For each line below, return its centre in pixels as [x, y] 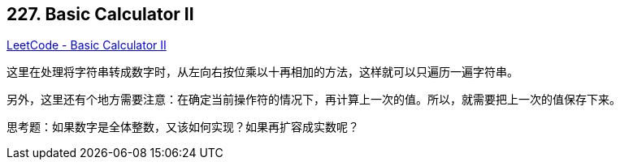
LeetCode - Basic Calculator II [87, 45]
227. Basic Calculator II [100, 14]
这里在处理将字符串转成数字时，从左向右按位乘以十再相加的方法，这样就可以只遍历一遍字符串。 [262, 72]
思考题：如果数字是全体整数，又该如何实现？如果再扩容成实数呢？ [183, 127]
